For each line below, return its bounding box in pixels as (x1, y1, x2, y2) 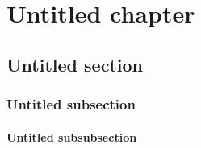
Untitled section (6, 51, 143, 76)
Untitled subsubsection (6, 128, 137, 145)
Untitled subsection (6, 94, 136, 114)
